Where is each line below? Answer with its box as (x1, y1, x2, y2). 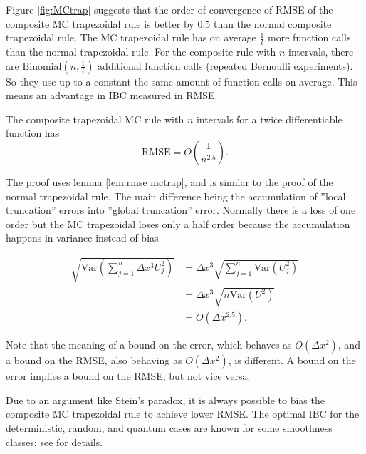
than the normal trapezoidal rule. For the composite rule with (6, 44, 276, 59)
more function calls (268, 30, 351, 45)
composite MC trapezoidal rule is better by (6, 16, 194, 31)
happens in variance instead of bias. (6, 230, 162, 245)
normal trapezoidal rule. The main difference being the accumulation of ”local (6, 188, 346, 203)
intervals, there (288, 44, 354, 59)
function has (6, 125, 60, 140)
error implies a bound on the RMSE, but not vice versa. (6, 368, 251, 383)
